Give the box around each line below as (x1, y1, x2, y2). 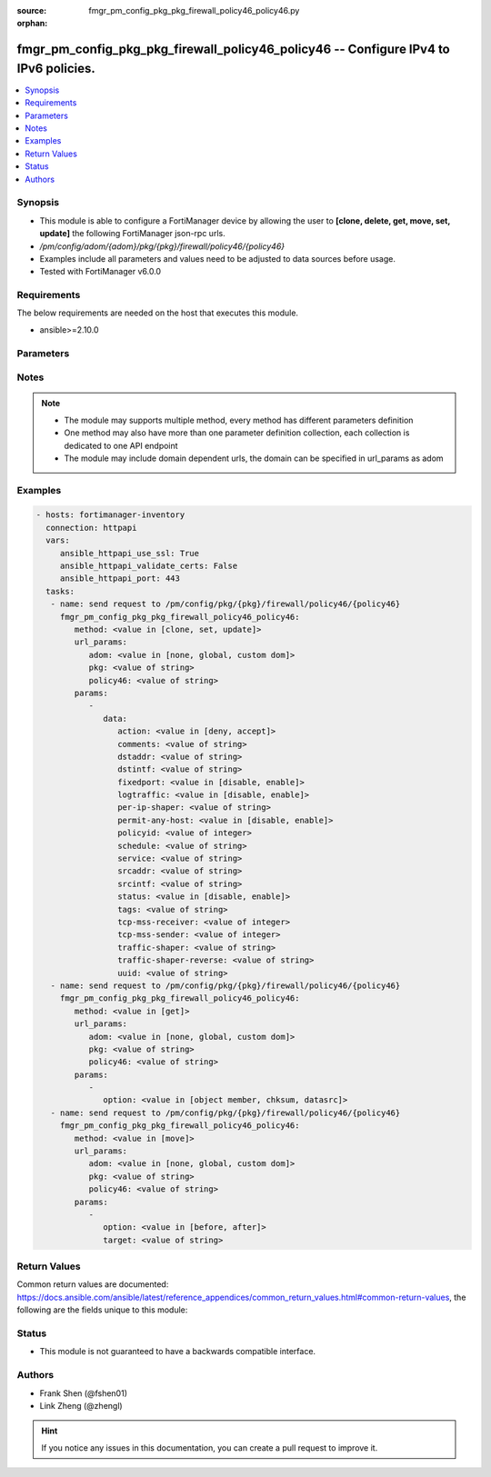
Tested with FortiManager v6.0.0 (39, 266, 162, 277)
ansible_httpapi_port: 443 (59, 574, 181, 584)
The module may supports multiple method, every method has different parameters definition (64, 414, 414, 425)
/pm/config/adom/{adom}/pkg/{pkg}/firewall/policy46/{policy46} (39, 241, 286, 252)
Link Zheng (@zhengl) (39, 1400, 123, 1411)
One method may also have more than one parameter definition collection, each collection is (64, 427, 410, 438)
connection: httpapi (45, 523, 137, 533)
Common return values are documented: (16, 1279, 169, 1290)
